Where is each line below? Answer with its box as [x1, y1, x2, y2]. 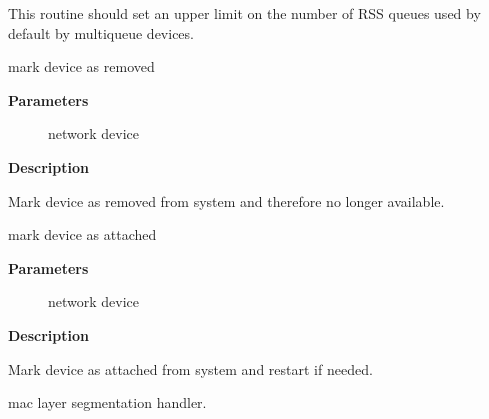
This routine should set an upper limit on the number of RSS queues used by [8, 3, 481, 23]
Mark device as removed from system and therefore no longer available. [8, 190, 445, 211]
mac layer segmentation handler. [8, 392, 207, 413]
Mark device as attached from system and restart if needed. [8, 358, 373, 379]
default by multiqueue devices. [8, 22, 194, 43]
